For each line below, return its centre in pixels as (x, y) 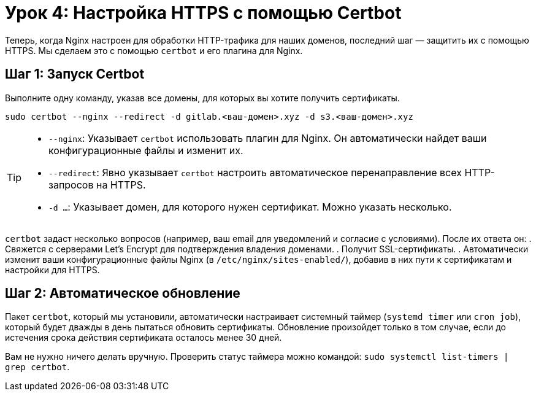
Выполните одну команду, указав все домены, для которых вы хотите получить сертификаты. (202, 98)
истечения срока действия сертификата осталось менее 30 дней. (144, 338)
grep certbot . (37, 367)
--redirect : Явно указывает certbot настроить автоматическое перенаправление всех (255, 172)
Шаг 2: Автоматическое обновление (123, 293)
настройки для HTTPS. (52, 270)
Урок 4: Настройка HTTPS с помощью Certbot (203, 13)
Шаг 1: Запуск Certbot (75, 74)
